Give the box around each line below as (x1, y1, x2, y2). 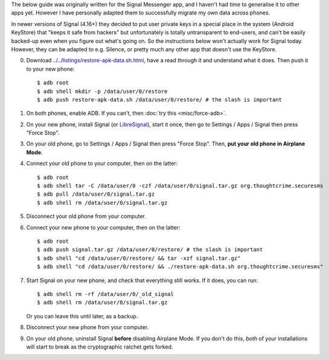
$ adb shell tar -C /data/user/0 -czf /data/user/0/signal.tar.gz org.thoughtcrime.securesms (37, 182, 324, 190)
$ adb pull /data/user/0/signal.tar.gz (37, 191, 155, 198)
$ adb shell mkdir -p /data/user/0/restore (37, 88, 168, 95)
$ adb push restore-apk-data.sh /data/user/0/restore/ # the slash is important (37, 96, 283, 103)
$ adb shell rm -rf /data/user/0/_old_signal (37, 291, 174, 297)
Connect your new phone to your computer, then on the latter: (26, 223, 180, 231)
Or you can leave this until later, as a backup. (26, 312, 138, 320)
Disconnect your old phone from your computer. (26, 213, 146, 220)
